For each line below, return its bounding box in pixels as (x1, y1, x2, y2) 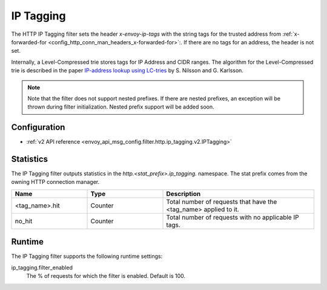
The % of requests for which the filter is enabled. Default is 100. (26, 272, 186, 280)
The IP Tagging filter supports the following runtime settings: (11, 252, 163, 260)
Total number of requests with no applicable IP (166, 213, 299, 221)
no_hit (15, 217, 33, 225)
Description (166, 189, 201, 198)
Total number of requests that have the (166, 197, 277, 206)
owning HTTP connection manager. (11, 178, 100, 186)
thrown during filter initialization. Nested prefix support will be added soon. (27, 103, 214, 110)
